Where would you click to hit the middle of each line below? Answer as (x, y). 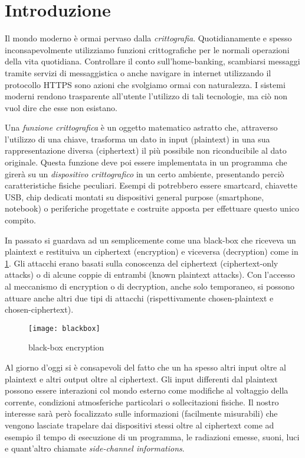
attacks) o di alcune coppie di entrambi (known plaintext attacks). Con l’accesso (150, 275)
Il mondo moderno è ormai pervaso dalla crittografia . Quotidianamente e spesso (148, 38)
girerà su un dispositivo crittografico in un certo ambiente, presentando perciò (145, 173)
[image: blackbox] (64, 328)
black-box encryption (66, 347)
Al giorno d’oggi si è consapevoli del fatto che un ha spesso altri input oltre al (145, 367)
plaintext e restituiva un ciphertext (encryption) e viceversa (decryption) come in (152, 251)
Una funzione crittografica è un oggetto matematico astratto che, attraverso (141, 127)
